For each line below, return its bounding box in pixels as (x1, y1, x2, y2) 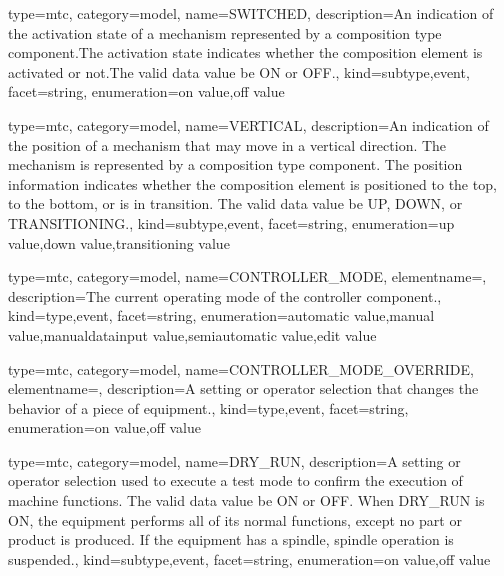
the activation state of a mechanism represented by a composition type (8, 22, 442, 43)
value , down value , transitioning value (8, 232, 230, 253)
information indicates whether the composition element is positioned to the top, (8, 173, 497, 194)
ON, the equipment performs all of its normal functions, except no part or (8, 509, 462, 530)
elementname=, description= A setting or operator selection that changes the (8, 378, 479, 399)
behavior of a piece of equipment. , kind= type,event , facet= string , (8, 397, 409, 418)
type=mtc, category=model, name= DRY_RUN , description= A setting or (8, 450, 461, 471)
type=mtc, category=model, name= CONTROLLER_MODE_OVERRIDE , (8, 358, 474, 379)
